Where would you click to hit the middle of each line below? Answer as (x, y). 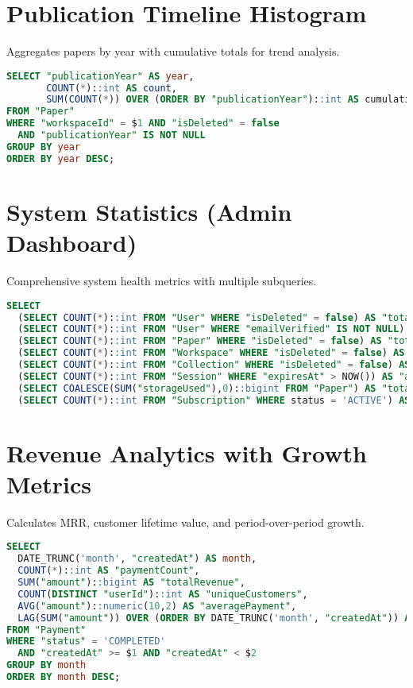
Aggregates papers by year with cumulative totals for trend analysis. (173, 51)
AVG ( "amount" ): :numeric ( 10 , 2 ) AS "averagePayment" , (157, 606)
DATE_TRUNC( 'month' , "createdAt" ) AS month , (137, 559)
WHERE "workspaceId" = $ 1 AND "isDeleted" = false (143, 124)
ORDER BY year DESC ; (61, 158)
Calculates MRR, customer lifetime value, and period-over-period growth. (185, 522)
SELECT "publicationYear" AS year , (100, 76)
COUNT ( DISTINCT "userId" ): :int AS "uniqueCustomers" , (163, 594)
